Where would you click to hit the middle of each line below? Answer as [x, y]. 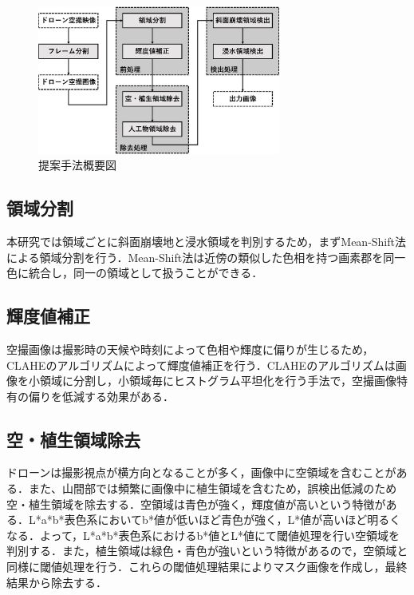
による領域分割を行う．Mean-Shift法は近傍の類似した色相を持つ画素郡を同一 [206, 257]
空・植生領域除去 [73, 439]
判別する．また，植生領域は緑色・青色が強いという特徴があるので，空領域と [207, 551]
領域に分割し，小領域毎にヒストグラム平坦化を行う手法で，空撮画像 [218, 381]
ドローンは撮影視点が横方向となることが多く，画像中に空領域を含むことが [201, 472]
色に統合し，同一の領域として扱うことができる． [135, 273]
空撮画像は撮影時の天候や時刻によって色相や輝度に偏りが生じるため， [190, 349]
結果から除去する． [57, 582]
